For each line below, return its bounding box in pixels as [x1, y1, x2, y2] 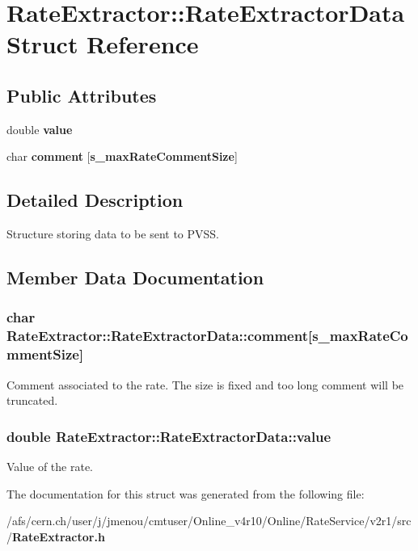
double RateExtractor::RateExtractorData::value [6, 426, 331, 446]
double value [6, 120, 73, 137]
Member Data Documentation [6, 265, 264, 290]
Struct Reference [6, 27, 199, 61]
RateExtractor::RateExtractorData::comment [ [6, 326, 313, 346]
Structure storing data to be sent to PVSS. [6, 225, 219, 242]
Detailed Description [6, 187, 184, 212]
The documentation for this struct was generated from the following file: [6, 485, 365, 502]
